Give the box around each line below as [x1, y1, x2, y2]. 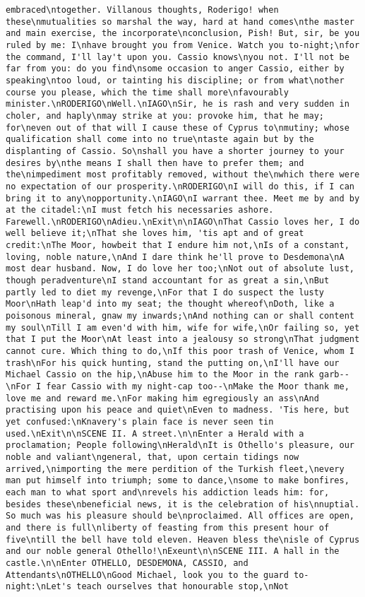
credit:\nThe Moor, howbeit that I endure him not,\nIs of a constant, [6, 240, 349, 251]
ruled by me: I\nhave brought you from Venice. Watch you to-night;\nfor [6, 40, 360, 50]
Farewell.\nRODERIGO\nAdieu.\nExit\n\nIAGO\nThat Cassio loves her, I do [6, 216, 360, 227]
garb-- [318, 370, 349, 380]
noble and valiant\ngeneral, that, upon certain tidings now [6, 451, 299, 462]
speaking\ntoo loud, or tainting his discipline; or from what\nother [6, 75, 345, 85]
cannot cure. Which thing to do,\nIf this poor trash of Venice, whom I [6, 346, 354, 357]
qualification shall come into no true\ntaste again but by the [6, 134, 314, 145]
